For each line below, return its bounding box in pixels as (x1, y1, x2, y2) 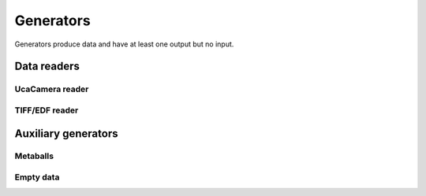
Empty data (14, 172, 60, 183)
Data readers (14, 60, 80, 73)
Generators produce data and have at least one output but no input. (14, 39, 234, 49)
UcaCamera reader (14, 83, 89, 94)
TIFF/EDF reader (14, 105, 79, 116)
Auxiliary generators (14, 127, 118, 140)
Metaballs (14, 150, 54, 161)
